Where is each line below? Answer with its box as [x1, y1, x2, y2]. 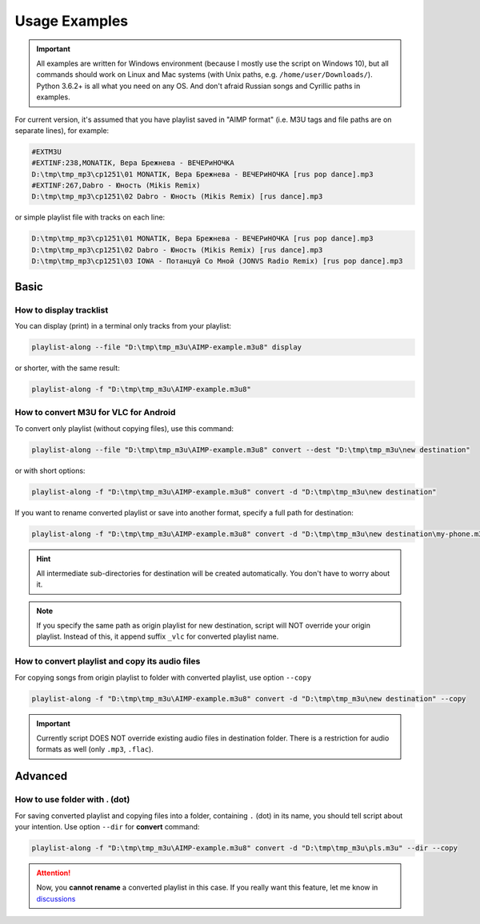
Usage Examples [14, 12, 129, 30]
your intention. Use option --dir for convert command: [14, 821, 200, 831]
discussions [36, 894, 76, 903]
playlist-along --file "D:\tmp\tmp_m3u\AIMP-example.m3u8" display [31, 342, 302, 352]
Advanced [14, 769, 68, 783]
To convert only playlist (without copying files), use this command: [14, 423, 234, 433]
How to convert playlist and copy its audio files [14, 656, 201, 667]
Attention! [36, 868, 71, 878]
